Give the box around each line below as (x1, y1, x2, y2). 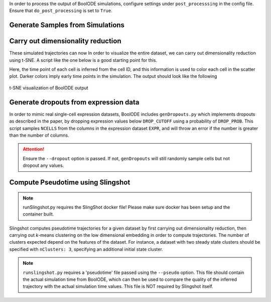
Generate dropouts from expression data (9, 98, 140, 107)
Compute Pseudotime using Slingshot (9, 178, 130, 186)
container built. (23, 211, 54, 217)
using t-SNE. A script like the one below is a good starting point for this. (9, 57, 158, 63)
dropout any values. (23, 162, 64, 168)
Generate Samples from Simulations (9, 21, 125, 30)
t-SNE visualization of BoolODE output (9, 84, 89, 90)
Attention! (23, 146, 45, 152)
